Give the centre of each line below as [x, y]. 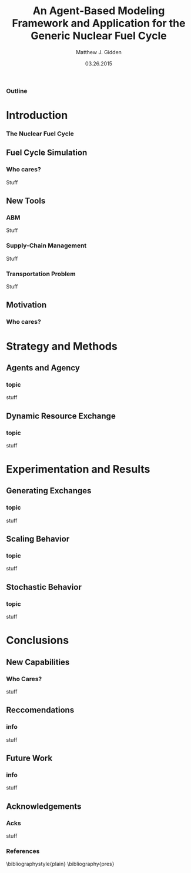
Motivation [26, 305]
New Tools [26, 201]
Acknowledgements [44, 806]
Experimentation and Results [78, 469]
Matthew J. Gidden [99, 52]
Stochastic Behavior [44, 587]
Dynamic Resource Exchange [61, 416]
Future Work [29, 759]
